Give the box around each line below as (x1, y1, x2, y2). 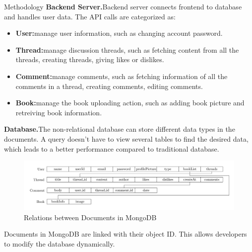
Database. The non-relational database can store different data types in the (4, 124, 235, 134)
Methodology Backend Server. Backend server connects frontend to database (4, 1, 242, 11)
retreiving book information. (15, 107, 102, 117)
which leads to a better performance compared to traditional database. (4, 143, 219, 154)
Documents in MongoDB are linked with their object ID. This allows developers (4, 229, 247, 239)
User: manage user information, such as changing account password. (15, 28, 223, 38)
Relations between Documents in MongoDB (24, 212, 157, 222)
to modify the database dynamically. (4, 238, 115, 249)
